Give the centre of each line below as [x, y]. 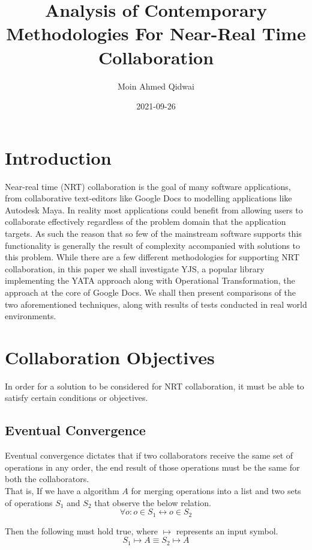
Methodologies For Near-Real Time [156, 33]
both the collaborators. [47, 479]
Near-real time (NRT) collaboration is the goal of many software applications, [148, 186]
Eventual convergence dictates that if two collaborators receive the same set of [149, 455]
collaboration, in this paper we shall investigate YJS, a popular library [135, 268]
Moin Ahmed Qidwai [156, 86]
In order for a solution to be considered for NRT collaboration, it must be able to [154, 386]
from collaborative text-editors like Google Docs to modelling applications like [148, 198]
